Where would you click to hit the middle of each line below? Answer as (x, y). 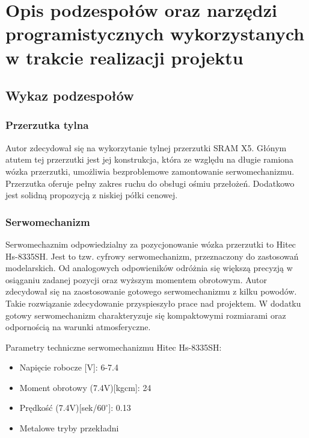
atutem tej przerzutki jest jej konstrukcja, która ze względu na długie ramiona (150, 159)
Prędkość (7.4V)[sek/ (58, 408)
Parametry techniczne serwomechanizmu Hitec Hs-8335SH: (114, 347)
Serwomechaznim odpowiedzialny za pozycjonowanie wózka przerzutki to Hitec (151, 244)
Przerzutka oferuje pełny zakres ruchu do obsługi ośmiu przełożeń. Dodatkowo (150, 183)
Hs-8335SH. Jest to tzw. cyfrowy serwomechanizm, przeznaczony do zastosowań (152, 256)
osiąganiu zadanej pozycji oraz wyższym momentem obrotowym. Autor (136, 279)
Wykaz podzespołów (70, 95)
